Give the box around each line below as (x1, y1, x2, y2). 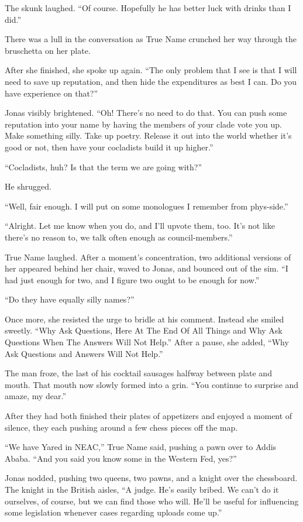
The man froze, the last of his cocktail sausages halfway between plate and (5, 367, 272, 379)
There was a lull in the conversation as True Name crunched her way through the (5, 33, 297, 45)
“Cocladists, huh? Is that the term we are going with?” (5, 160, 202, 173)
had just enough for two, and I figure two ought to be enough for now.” (5, 273, 260, 286)
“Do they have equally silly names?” (5, 293, 135, 305)
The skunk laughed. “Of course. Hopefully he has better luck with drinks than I (5, 2, 291, 13)
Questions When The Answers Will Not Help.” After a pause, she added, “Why (5, 336, 289, 348)
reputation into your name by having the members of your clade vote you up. (5, 118, 282, 130)
